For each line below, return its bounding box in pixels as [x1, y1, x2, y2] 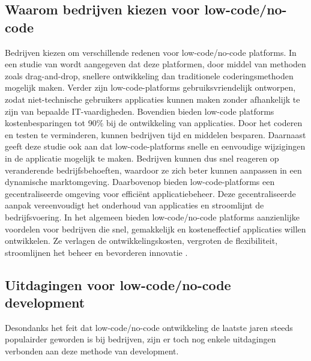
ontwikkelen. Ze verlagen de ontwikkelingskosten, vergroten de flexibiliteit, [5, 234, 278, 247]
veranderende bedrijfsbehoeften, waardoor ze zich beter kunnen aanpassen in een [5, 163, 302, 176]
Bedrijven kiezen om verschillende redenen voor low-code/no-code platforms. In [5, 46, 297, 58]
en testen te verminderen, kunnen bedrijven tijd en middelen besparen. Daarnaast [5, 128, 306, 141]
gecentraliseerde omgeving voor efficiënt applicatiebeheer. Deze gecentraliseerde [5, 187, 296, 199]
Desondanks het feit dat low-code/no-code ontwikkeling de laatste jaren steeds [5, 321, 293, 333]
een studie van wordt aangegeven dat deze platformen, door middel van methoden [5, 58, 306, 70]
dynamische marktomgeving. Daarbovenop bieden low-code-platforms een [5, 175, 275, 188]
